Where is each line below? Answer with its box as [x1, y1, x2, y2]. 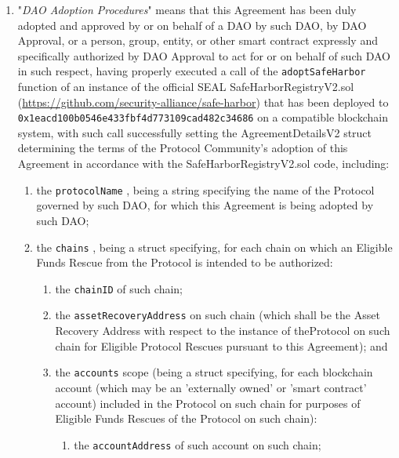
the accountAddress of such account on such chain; [74, 436, 321, 453]
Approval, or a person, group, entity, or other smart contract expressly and [17, 32, 378, 49]
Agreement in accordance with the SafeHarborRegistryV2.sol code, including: [17, 155, 390, 172]
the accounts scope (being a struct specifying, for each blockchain [55, 364, 373, 380]
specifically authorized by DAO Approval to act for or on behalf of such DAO [17, 47, 390, 64]
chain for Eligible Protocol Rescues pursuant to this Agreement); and [55, 337, 388, 354]
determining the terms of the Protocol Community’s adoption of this [17, 140, 348, 156]
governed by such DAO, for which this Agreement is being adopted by [36, 197, 374, 213]
